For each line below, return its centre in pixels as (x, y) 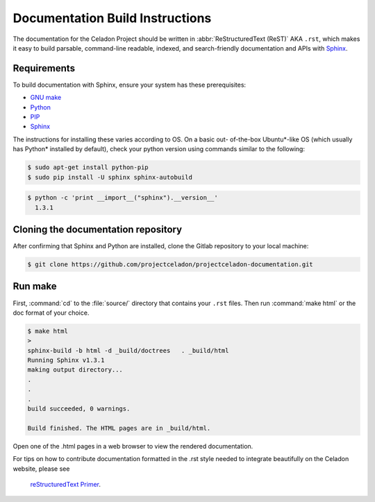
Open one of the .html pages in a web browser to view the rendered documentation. (133, 446)
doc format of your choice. (51, 313)
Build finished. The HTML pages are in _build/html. (119, 428)
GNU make (46, 98)
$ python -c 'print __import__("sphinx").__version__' (123, 198)
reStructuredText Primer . (65, 484)
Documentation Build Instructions (112, 18)
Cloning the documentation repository (98, 229)
